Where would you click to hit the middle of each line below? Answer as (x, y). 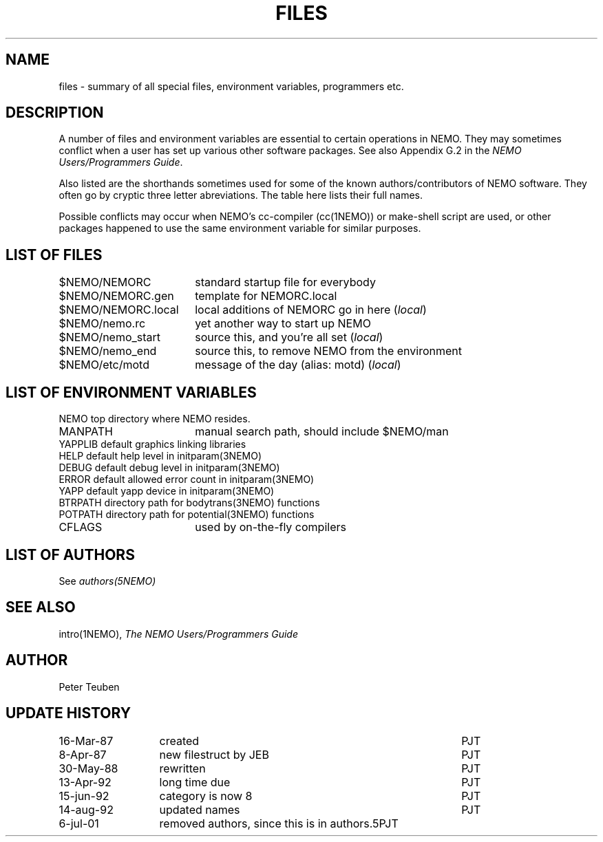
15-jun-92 (84, 796)
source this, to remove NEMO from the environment (329, 351)
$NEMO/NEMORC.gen (116, 296)
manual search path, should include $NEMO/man (322, 432)
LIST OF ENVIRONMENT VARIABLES (131, 392)
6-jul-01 (79, 823)
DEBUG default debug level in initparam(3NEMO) (169, 468)
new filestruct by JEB (214, 754)
